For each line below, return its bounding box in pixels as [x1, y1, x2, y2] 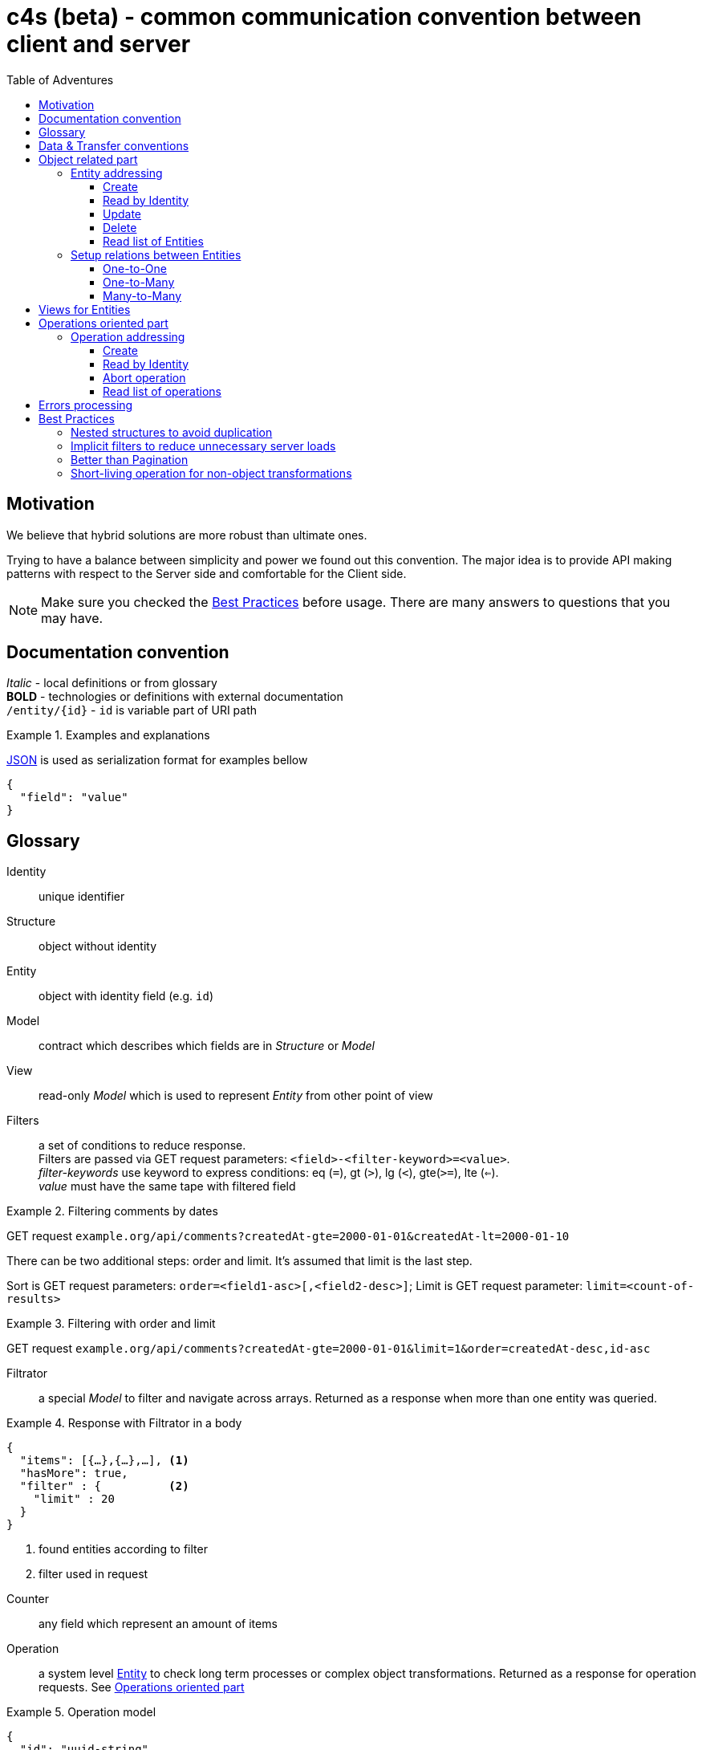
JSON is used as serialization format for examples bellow [6, 753, 308, 767]
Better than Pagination [71, 452, 189, 466]
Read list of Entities [103, 234, 204, 248]
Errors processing [39, 397, 133, 412]
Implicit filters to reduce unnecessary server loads [71, 438, 336, 453]
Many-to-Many [103, 288, 182, 303]
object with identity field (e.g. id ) [39, 989, 214, 1003]
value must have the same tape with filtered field [39, 1179, 296, 1194]
